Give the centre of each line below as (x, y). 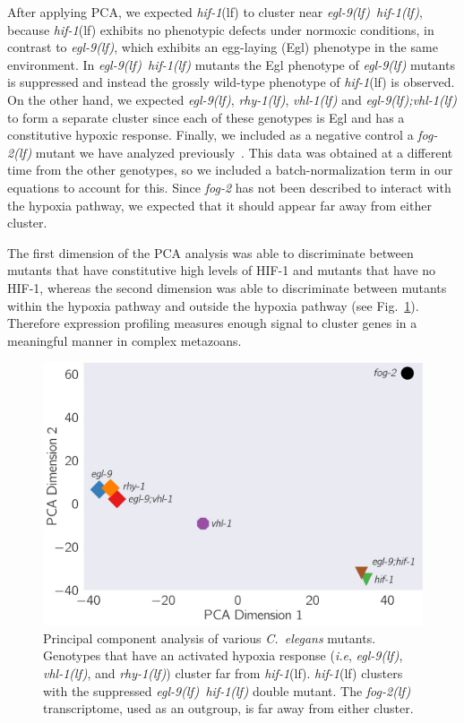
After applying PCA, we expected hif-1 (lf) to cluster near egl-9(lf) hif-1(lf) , (215, 12)
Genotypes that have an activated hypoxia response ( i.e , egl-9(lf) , (223, 655)
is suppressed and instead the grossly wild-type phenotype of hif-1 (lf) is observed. (231, 82)
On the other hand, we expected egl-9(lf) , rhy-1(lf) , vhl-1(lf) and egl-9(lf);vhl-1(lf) (232, 99)
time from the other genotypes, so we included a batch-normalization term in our (230, 170)
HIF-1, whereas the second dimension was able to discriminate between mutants (227, 287)
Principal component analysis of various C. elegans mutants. (210, 637)
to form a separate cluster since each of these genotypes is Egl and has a (206, 117)
